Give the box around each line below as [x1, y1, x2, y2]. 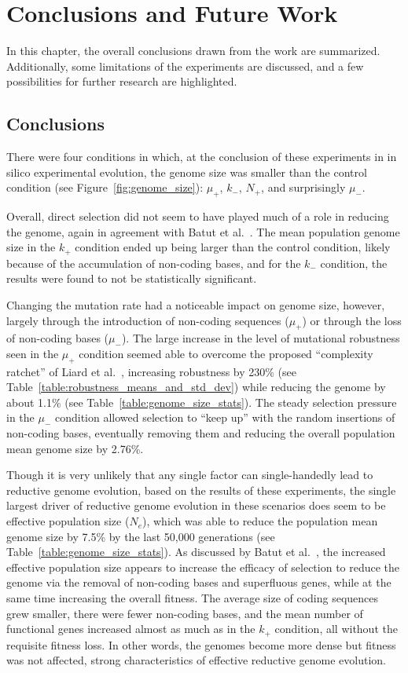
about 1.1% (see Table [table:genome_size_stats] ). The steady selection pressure [6, 393, 397, 410]
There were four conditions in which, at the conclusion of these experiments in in [6, 148, 397, 165]
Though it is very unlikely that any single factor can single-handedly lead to [6, 466, 373, 483]
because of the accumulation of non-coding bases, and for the [6, 254, 301, 271]
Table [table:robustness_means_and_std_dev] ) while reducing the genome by [6, 379, 386, 395]
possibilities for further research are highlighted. [6, 73, 237, 90]
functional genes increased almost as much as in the [6, 620, 255, 637]
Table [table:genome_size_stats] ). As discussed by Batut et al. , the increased [6, 543, 386, 560]
